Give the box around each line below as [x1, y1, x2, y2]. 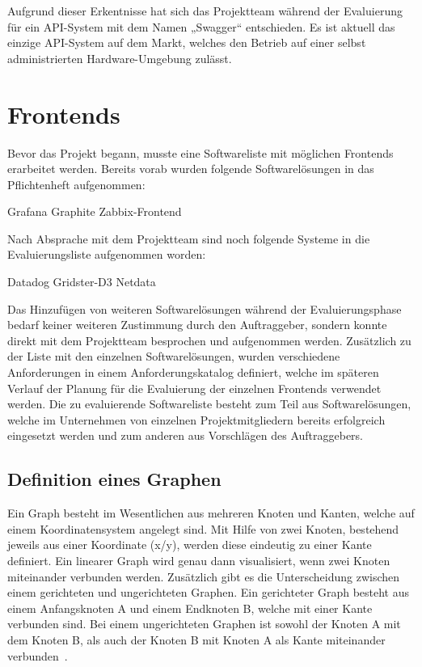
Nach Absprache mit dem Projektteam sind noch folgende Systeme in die [7, 230, 370, 247]
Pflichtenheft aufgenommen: [7, 175, 146, 192]
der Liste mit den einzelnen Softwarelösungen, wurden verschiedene [7, 348, 340, 365]
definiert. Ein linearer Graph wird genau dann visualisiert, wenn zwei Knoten [7, 551, 390, 568]
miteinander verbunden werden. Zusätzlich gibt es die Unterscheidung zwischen [7, 568, 400, 585]
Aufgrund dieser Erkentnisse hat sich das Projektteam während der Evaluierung [7, 2, 403, 19]
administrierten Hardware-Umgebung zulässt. [7, 49, 232, 66]
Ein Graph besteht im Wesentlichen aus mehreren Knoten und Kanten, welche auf [7, 504, 415, 521]
